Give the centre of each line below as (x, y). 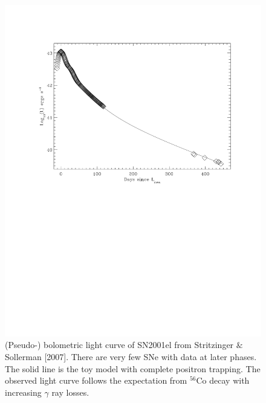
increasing (23, 392)
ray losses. (70, 392)
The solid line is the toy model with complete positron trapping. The (133, 368)
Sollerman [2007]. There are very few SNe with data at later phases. (131, 357)
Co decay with (223, 380)
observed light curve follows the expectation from (96, 380)
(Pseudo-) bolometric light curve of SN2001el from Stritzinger (119, 345)
